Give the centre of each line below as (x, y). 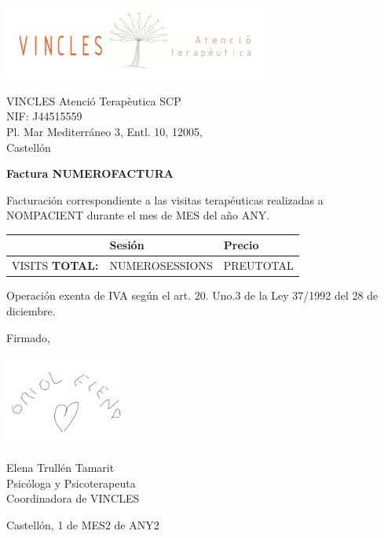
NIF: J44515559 (44, 116)
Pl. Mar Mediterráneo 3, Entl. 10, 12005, (104, 131)
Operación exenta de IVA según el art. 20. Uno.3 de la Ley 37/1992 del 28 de (192, 295)
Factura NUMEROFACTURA (90, 173)
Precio (241, 245)
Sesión (127, 245)
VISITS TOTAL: (55, 265)
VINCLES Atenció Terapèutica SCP (94, 100)
